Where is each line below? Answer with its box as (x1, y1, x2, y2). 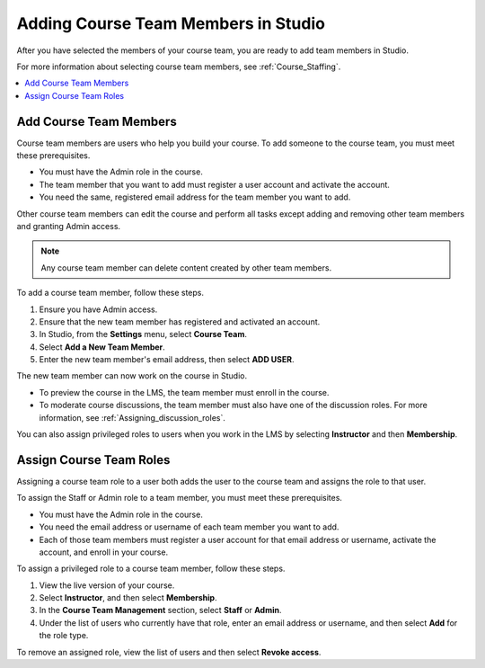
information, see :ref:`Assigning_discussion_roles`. (39, 412, 226, 423)
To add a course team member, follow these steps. (16, 288, 205, 298)
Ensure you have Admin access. (39, 304, 158, 315)
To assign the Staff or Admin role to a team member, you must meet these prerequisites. (16, 493, 343, 503)
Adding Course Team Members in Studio (16, 13, 325, 33)
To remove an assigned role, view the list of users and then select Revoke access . (16, 646, 322, 657)
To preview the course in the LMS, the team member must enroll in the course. (39, 387, 330, 397)
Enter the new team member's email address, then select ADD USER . (39, 354, 295, 365)
